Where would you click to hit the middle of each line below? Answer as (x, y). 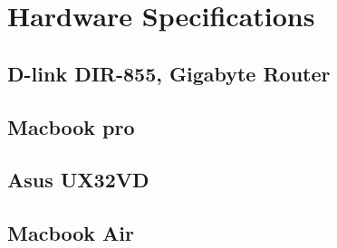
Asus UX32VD (78, 180)
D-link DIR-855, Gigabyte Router (169, 73)
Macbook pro (71, 126)
